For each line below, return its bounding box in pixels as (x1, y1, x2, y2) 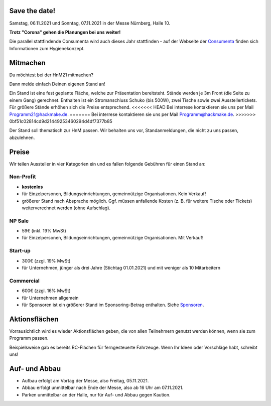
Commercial (9, 277, 40, 284)
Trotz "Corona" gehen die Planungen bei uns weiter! (9, 29, 121, 35)
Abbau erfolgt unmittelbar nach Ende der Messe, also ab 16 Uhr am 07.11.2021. (22, 384, 184, 391)
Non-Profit (9, 173, 36, 180)
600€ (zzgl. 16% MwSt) (22, 288, 71, 294)
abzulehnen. (9, 134, 35, 141)
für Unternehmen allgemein (22, 295, 79, 301)
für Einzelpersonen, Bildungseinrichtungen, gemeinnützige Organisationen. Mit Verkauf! (22, 235, 204, 241)
